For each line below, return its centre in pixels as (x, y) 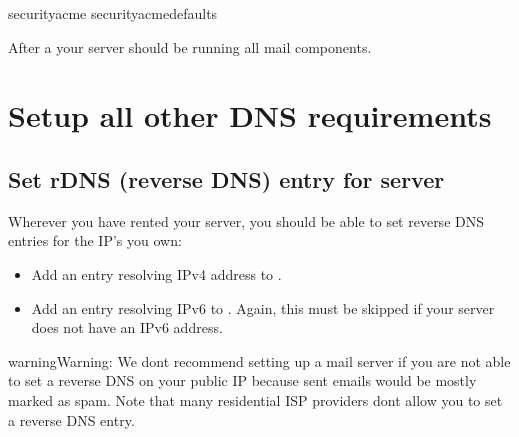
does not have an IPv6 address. (127, 327)
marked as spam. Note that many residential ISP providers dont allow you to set (255, 399)
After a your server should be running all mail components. (190, 46)
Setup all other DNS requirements (250, 115)
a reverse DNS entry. (71, 419)
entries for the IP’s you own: (95, 240)
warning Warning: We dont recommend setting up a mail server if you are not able (259, 360)
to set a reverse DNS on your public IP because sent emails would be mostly (242, 380)
